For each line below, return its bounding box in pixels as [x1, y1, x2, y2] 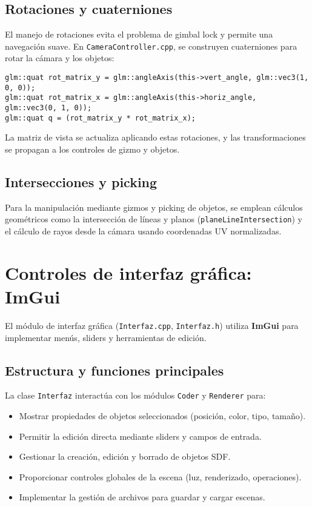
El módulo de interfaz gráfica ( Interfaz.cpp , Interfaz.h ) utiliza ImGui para [5, 319, 299, 331]
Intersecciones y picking [5, 172, 158, 191]
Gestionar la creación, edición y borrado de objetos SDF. [19, 450, 231, 463]
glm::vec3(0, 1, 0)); [5, 104, 92, 113]
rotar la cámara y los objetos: [5, 51, 115, 64]
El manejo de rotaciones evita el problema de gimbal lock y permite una [5, 28, 273, 41]
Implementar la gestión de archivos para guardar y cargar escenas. [19, 491, 265, 503]
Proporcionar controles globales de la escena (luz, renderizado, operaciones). [19, 470, 302, 483]
